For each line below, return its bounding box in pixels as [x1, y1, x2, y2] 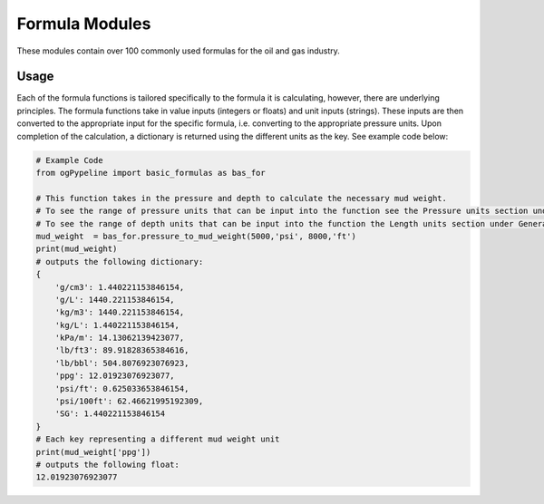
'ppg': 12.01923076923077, [54, 371, 176, 381]
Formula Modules [16, 14, 151, 34]
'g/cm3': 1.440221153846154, [54, 282, 185, 292]
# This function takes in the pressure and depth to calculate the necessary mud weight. [35, 193, 448, 203]
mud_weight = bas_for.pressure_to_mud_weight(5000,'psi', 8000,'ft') [35, 231, 357, 241]
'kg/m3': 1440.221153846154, [54, 307, 185, 317]
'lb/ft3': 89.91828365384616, [54, 345, 189, 355]
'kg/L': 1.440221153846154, [54, 320, 180, 330]
